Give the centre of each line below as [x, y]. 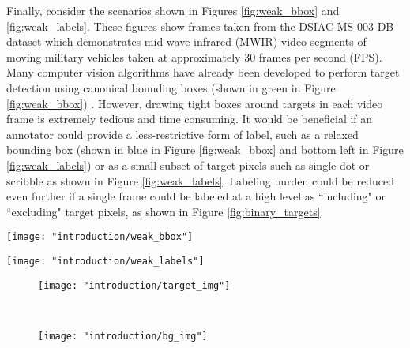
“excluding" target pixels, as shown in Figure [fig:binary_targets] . [165, 211]
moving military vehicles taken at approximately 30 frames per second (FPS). [194, 56]
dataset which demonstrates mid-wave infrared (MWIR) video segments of [186, 41]
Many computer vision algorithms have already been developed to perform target [203, 72]
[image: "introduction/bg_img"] [123, 336]
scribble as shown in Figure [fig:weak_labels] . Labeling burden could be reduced [200, 180]
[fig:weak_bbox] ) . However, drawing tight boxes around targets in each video [195, 103]
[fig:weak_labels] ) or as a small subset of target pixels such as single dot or [188, 165]
